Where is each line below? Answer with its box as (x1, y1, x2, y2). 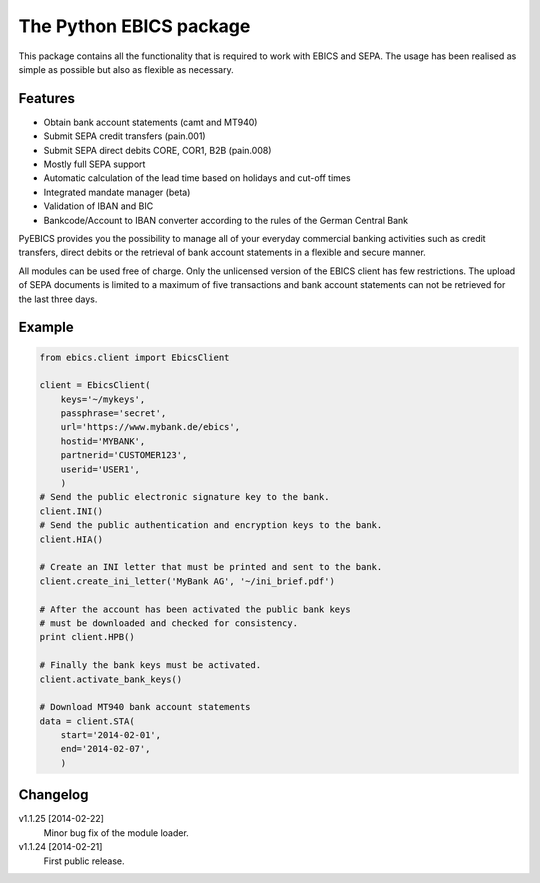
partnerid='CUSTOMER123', (60, 450, 188, 461)
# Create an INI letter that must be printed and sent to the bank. (39, 561, 383, 573)
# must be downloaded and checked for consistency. (39, 617, 299, 629)
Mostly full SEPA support (43, 158, 146, 170)
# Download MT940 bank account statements (39, 701, 251, 713)
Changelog (18, 786, 89, 804)
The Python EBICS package (18, 15, 251, 37)
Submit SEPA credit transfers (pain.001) (43, 130, 206, 142)
